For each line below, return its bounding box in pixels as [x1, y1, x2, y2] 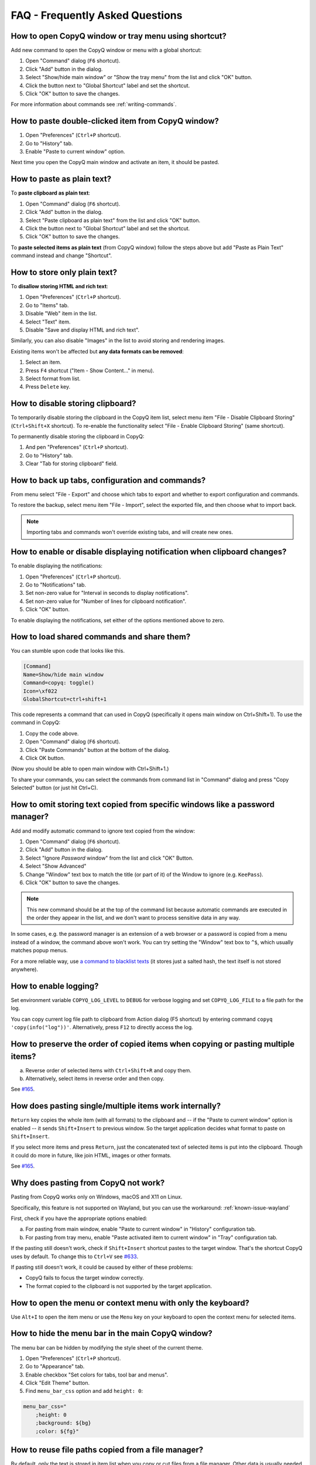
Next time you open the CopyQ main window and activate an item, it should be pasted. [11, 159, 219, 166]
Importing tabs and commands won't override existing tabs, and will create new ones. [26, 529, 233, 536]
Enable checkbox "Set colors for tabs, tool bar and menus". [25, 1371, 169, 1378]
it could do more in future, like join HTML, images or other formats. [11, 1151, 172, 1159]
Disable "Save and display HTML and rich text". [25, 326, 140, 333]
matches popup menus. [11, 947, 68, 954]
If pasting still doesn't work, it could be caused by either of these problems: [11, 1263, 193, 1270]
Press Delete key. [25, 383, 70, 390]
